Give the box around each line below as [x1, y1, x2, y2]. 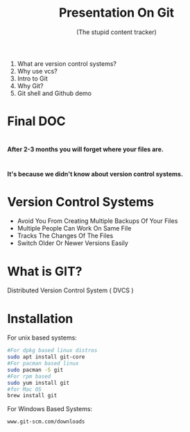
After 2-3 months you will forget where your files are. [7, 145, 164, 153]
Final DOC [7, 113, 66, 129]
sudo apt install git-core [7, 354, 85, 360]
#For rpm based [7, 373, 51, 380]
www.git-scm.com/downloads [7, 418, 85, 425]
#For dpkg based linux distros [7, 347, 98, 354]
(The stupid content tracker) [76, 28, 157, 36]
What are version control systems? [17, 59, 116, 67]
